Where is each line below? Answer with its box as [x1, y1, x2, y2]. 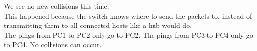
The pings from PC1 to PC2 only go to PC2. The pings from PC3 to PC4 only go [4, 29, 253, 40]
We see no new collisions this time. [4, 1, 109, 11]
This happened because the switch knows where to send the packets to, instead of [4, 10, 252, 21]
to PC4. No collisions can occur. [4, 39, 102, 50]
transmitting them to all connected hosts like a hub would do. [4, 20, 192, 30]
